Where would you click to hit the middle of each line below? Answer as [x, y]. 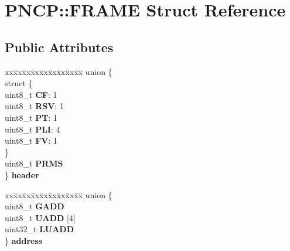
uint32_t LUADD [40, 229]
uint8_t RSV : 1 [34, 106]
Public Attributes [59, 47]
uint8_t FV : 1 [31, 140]
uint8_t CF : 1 [31, 94]
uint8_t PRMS [34, 163]
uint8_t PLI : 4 [33, 129]
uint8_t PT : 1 [31, 117]
